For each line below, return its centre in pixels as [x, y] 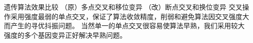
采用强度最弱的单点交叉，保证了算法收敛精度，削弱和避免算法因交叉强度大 [130, 16]
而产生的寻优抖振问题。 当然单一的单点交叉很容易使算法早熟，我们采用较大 [124, 26]
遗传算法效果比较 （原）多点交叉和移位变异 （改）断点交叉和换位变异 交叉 [123, 7]
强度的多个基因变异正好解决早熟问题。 [65, 35]
